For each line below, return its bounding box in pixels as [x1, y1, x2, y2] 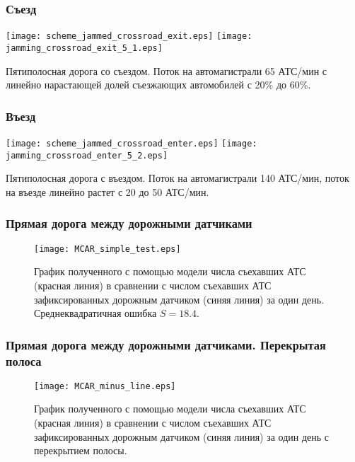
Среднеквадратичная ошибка [34, 306, 157, 320]
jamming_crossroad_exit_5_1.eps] [6, 42, 163, 53]
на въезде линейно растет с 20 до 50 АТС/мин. [6, 184, 209, 199]
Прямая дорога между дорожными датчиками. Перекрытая [6, 335, 326, 353]
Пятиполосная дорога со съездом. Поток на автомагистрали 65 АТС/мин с [6, 63, 327, 78]
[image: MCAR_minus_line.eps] [34, 381, 176, 391]
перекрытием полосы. [34, 443, 127, 458]
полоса [6, 352, 42, 369]
